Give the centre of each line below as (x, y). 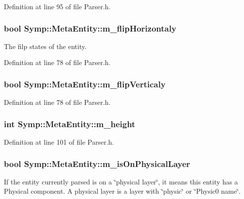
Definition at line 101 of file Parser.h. (59, 142)
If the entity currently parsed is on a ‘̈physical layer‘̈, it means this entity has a (121, 181)
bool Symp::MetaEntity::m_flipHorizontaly (90, 28)
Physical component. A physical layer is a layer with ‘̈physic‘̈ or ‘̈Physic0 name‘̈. (122, 191)
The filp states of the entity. (45, 46)
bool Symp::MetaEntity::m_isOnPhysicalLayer (97, 163)
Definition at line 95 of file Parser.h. (57, 6)
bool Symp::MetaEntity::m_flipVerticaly (85, 84)
